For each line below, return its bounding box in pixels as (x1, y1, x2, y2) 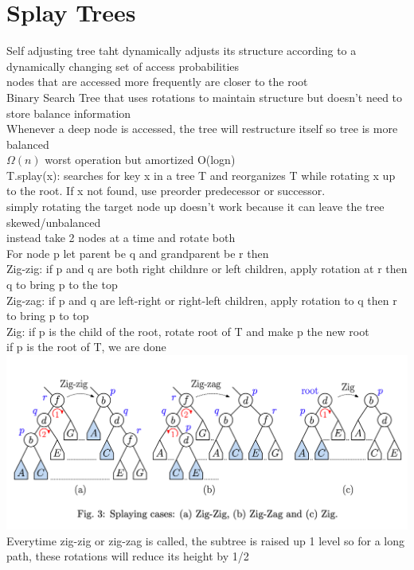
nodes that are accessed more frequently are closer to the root (6, 73, 308, 90)
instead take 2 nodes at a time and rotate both (6, 229, 236, 246)
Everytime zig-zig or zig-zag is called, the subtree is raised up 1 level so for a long (6, 532, 405, 549)
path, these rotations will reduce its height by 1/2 (6, 548, 249, 564)
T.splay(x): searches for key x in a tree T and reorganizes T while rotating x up (6, 166, 396, 183)
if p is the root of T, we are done (6, 338, 166, 355)
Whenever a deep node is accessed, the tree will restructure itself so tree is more (6, 120, 398, 137)
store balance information (6, 104, 131, 121)
